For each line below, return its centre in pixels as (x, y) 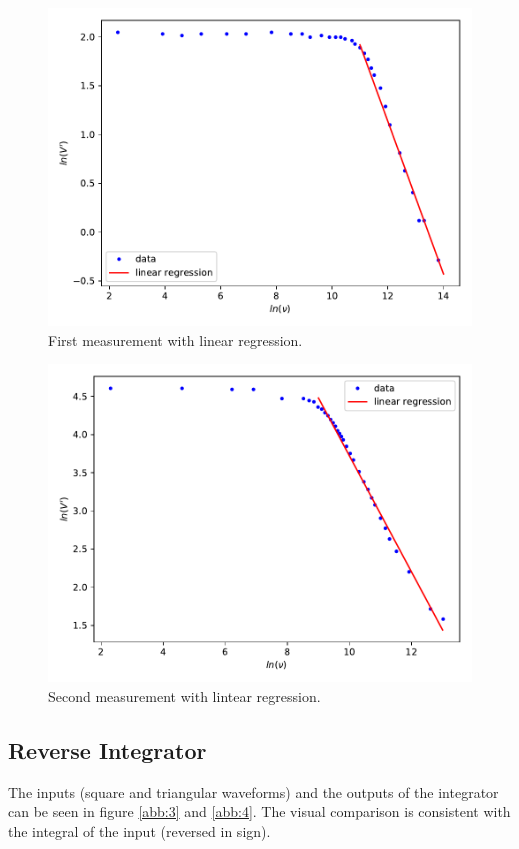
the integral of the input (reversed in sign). (139, 830)
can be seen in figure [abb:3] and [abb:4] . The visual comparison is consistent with (259, 811)
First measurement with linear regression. (175, 339)
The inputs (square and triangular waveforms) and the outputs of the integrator (253, 791)
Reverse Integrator (107, 749)
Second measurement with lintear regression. (184, 695)
